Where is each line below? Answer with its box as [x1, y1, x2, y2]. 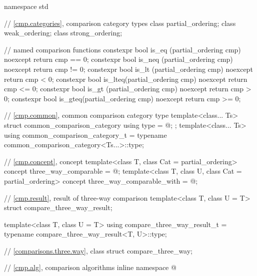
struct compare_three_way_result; [4, 202, 112, 213]
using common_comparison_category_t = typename [4, 129, 167, 140]
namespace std [4, 1, 48, 11]
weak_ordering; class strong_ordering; [4, 27, 122, 38]
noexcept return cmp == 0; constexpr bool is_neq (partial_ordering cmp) [4, 54, 233, 64]
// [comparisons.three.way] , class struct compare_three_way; [4, 245, 193, 256]
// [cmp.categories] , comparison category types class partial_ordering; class [4, 17, 236, 28]
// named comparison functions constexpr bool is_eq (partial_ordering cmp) [4, 44, 241, 54]
